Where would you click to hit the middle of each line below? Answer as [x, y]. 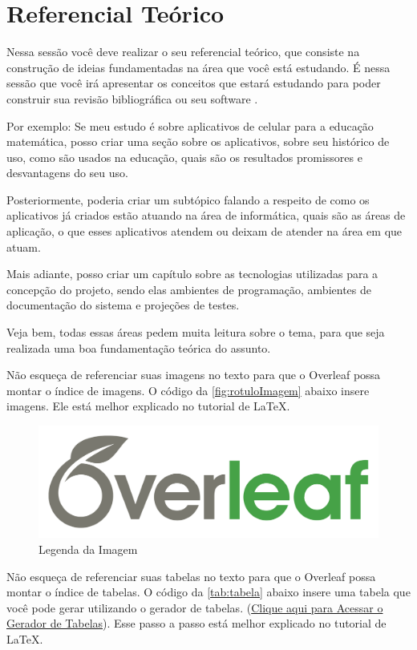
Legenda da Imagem [88, 549]
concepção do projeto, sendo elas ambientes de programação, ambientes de [189, 289]
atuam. [24, 246]
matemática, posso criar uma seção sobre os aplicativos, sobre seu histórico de [198, 141]
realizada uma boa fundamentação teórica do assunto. [139, 347]
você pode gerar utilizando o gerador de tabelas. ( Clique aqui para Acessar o [195, 607]
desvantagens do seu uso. [67, 173]
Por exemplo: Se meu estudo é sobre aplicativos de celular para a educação [190, 125]
